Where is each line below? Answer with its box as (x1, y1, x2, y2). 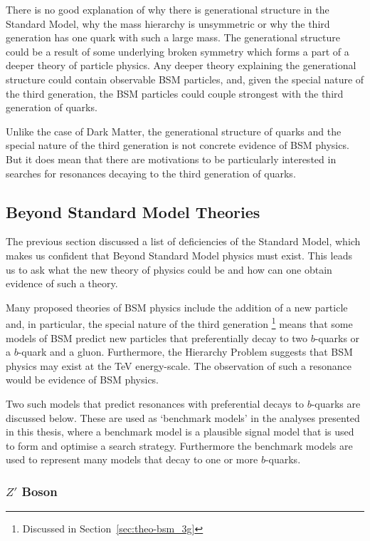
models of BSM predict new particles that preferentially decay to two (6, 330, 307, 345)
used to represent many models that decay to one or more (6, 452, 258, 467)
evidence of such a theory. (6, 276, 118, 291)
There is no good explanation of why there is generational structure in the (6, 2, 329, 16)
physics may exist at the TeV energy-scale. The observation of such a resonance (6, 358, 351, 373)
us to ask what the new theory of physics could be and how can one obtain (6, 262, 332, 277)
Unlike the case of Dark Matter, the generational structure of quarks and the (6, 123, 342, 138)
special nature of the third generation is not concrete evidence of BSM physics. (6, 138, 349, 153)
